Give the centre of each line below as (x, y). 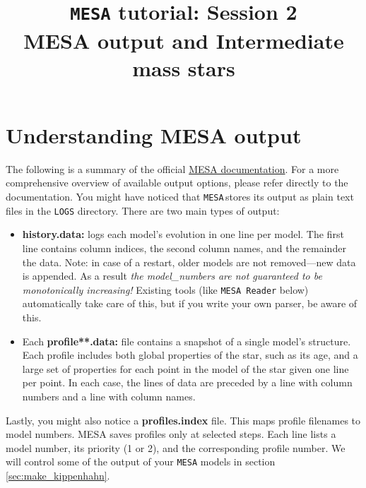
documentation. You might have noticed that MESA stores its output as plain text (180, 196)
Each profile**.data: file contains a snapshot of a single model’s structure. (187, 341)
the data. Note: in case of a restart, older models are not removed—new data (189, 262)
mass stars (184, 67)
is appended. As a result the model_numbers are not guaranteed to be (172, 276)
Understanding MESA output (154, 135)
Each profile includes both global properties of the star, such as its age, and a (190, 355)
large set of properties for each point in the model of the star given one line (185, 368)
